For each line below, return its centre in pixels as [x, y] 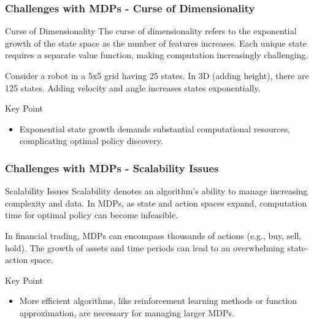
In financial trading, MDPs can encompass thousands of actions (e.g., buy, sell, [153, 235]
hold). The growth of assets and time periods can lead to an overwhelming [145, 247]
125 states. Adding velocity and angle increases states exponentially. [133, 87]
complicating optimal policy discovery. [91, 141]
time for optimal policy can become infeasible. [92, 215]
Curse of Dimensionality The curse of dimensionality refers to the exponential [151, 31]
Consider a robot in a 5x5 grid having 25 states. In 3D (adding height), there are [157, 75]
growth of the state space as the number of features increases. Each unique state [156, 43]
